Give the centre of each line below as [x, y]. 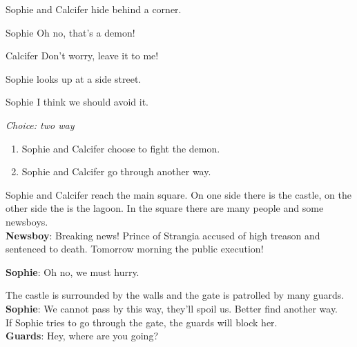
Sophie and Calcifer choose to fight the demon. [121, 148]
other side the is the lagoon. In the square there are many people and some [165, 208]
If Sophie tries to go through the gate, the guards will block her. [142, 322]
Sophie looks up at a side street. [74, 78]
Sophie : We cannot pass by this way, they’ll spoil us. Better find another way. [172, 308]
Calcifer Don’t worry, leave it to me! [82, 56]
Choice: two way [40, 125]
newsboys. [27, 221]
